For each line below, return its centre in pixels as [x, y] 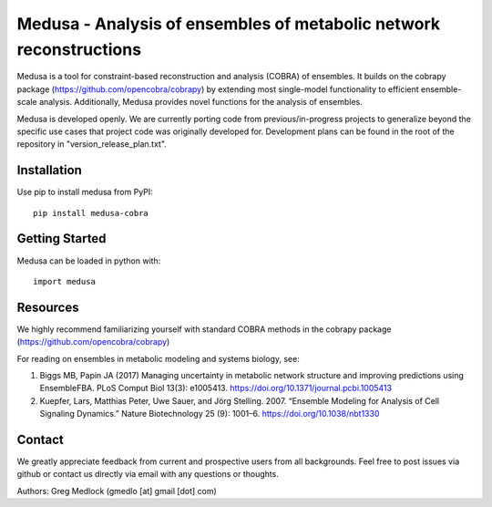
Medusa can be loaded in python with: [89, 261]
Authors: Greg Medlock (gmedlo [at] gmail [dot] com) [117, 491]
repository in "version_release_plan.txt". [92, 144]
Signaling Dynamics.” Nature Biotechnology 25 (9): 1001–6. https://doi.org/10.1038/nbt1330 [210, 414]
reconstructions [79, 49]
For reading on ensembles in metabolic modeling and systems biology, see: [158, 358]
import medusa [64, 281]
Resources [48, 307]
